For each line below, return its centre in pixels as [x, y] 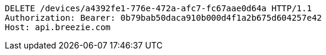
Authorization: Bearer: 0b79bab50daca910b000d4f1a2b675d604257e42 [164, 18]
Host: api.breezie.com [58, 27]
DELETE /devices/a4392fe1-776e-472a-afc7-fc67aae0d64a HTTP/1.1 [159, 8]
